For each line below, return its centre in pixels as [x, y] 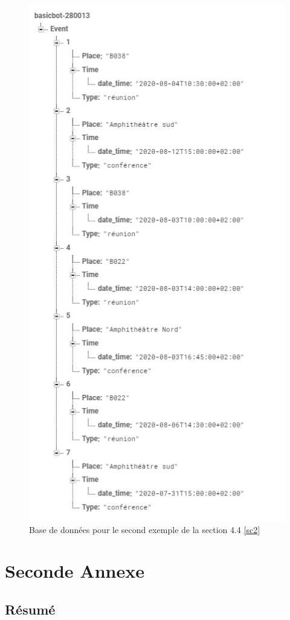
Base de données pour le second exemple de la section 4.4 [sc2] [145, 529]
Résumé [30, 609]
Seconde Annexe [75, 571]
